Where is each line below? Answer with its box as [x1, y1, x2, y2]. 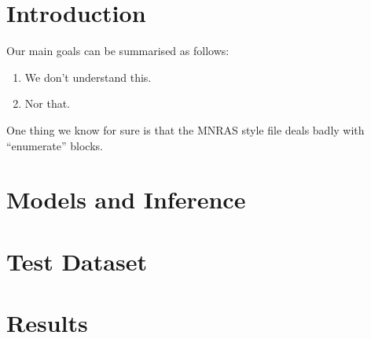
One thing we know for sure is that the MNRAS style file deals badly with [6, 121, 365, 138]
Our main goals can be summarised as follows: [6, 42, 230, 59]
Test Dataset [6, 245, 147, 277]
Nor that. [24, 95, 71, 112]
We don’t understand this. [24, 68, 152, 85]
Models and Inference [6, 183, 246, 216]
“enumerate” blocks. [6, 137, 103, 153]
